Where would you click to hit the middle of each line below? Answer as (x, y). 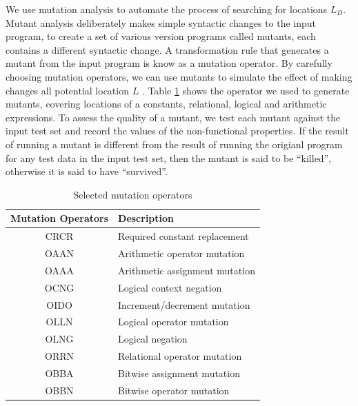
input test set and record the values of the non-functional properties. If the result (177, 131)
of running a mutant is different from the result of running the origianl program (174, 144)
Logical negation (153, 339)
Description (146, 218)
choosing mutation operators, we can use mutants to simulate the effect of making (179, 76)
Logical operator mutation (173, 322)
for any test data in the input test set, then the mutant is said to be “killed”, (169, 158)
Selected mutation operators (133, 194)
